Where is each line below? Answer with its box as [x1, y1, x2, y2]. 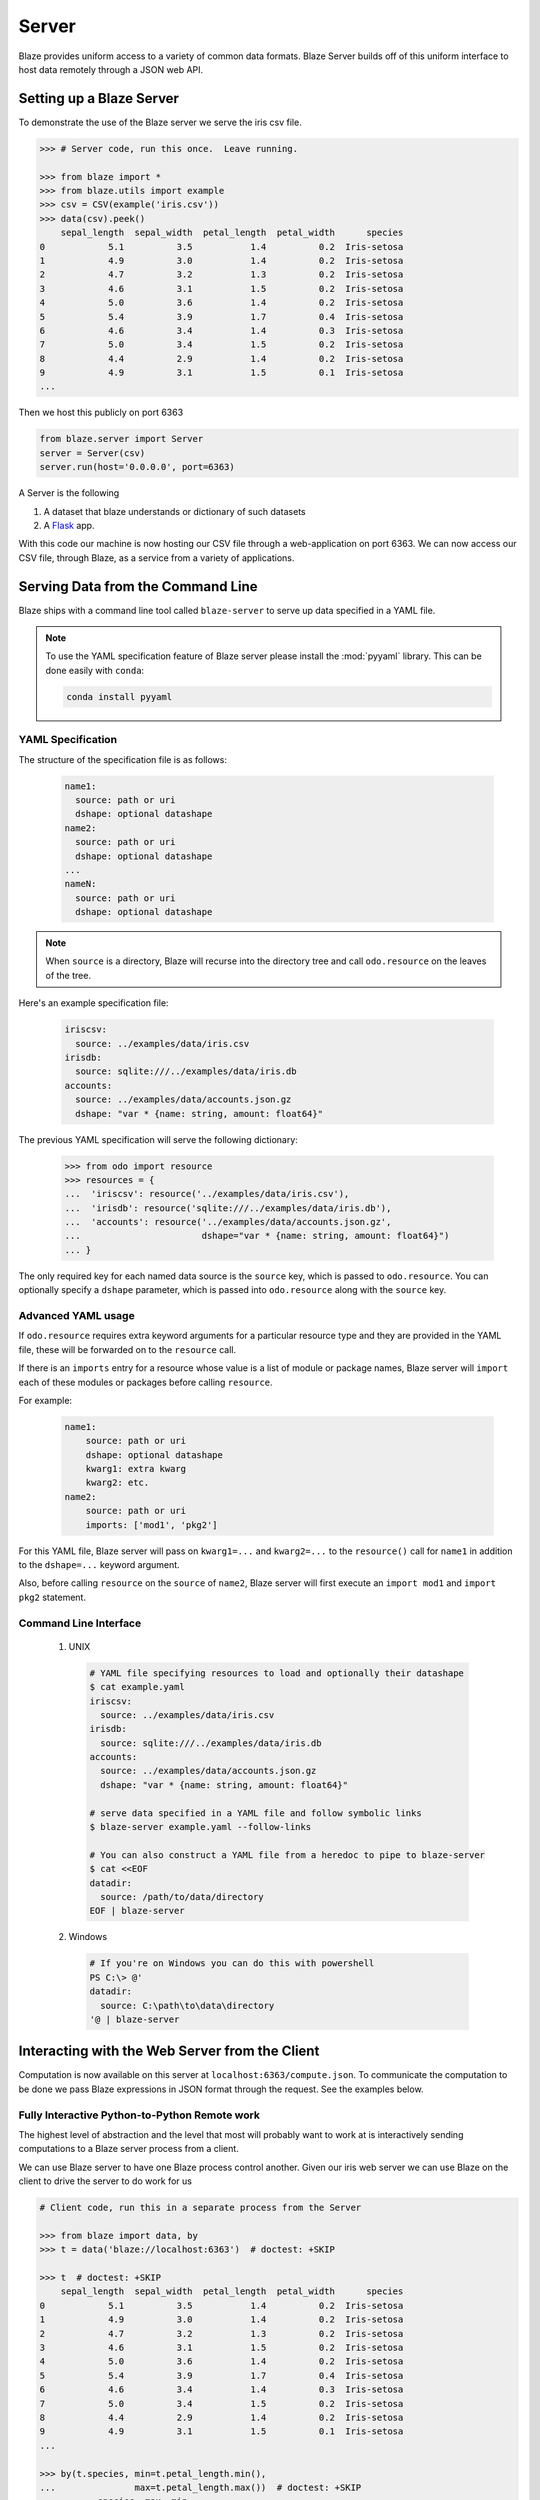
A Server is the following [18, 487, 120, 499]
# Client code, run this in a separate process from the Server [39, 2202, 362, 2214]
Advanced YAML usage [18, 1309, 135, 1322]
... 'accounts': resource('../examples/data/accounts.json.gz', [64, 1216, 392, 1228]
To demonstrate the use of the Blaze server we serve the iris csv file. [18, 116, 302, 128]
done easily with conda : [45, 664, 145, 676]
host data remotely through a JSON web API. [18, 63, 204, 75]
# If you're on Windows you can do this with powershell [89, 1958, 375, 1969]
